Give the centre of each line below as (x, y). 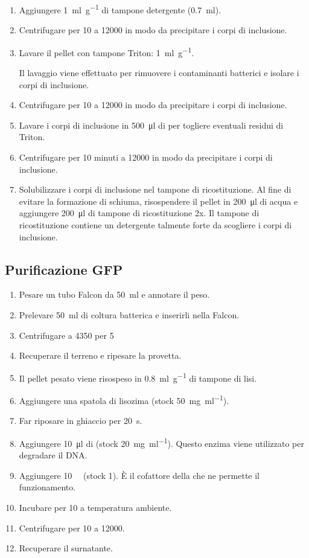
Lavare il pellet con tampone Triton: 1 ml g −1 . (107, 51)
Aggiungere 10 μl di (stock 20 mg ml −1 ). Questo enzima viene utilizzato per (161, 442)
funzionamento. (47, 487)
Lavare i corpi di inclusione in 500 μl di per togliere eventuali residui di (151, 125)
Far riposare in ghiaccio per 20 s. (81, 421)
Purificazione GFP (64, 269)
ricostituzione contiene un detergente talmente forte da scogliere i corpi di (155, 225)
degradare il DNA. (53, 455)
